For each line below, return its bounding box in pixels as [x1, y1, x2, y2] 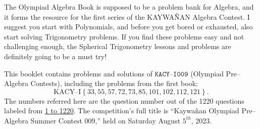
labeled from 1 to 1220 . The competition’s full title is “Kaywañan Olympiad [4, 105, 239, 116]
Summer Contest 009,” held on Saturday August [30, 115, 181, 125]
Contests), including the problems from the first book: [30, 78, 198, 89]
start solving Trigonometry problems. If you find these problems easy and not [4, 31, 244, 41]
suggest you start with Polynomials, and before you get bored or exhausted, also [4, 21, 253, 32]
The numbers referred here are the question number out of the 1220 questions [4, 95, 244, 106]
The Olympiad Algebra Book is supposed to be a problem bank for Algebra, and [4, 2, 254, 12]
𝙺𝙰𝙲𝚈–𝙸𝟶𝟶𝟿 [154, 70, 188, 78]
